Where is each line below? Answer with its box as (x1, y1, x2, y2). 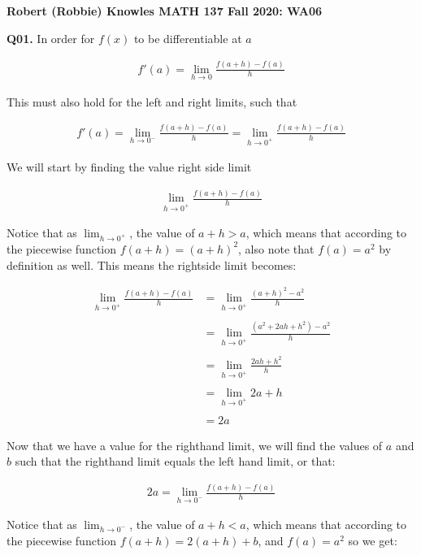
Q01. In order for (7, 29, 95, 46)
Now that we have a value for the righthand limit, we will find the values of (7, 436, 383, 453)
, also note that (238, 240, 315, 257)
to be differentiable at (133, 29, 242, 46)
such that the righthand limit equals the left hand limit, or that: (15, 453, 336, 470)
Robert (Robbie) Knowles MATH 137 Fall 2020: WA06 (7, 2, 323, 19)
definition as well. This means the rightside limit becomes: (7, 256, 297, 273)
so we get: (348, 531, 397, 548)
